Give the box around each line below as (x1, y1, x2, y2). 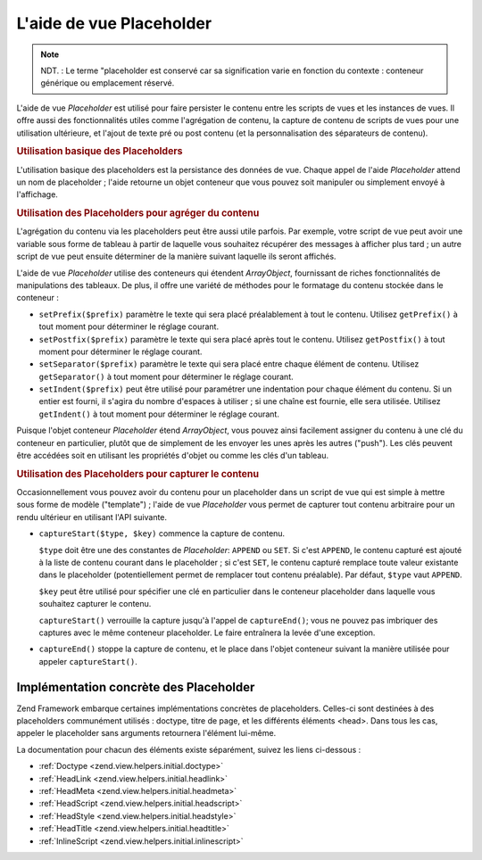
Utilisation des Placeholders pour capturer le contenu (16, 467, 259, 480)
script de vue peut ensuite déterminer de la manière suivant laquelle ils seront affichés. (16, 251, 337, 262)
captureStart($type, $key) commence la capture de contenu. (38, 528, 286, 539)
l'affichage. (16, 189, 58, 200)
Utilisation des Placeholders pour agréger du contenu (16, 207, 260, 219)
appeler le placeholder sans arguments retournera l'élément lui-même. (16, 728, 277, 739)
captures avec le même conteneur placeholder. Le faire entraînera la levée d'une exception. (38, 627, 376, 638)
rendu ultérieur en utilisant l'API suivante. (16, 511, 168, 522)
